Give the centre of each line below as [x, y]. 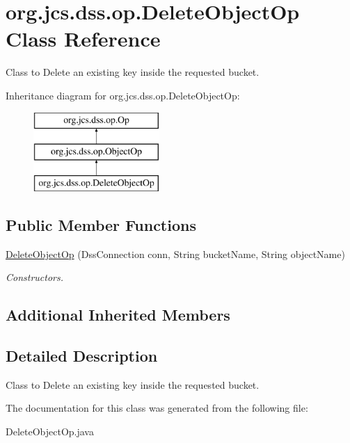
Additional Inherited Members [118, 315]
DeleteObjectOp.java [50, 432]
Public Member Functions [101, 224]
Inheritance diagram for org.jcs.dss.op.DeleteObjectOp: [123, 95]
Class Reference [83, 39]
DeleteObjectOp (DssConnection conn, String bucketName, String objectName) [175, 253]
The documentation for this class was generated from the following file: [157, 408]
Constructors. [35, 277]
